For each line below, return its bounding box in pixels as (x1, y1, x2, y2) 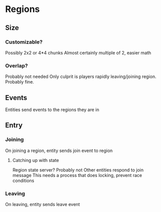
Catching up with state (12, 157, 59, 163)
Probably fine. (5, 79, 34, 85)
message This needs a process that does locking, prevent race (12, 172, 142, 178)
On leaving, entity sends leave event (5, 201, 80, 207)
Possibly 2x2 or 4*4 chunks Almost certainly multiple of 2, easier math (5, 49, 151, 55)
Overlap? (5, 62, 28, 69)
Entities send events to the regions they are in (5, 106, 99, 112)
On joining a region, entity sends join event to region (5, 147, 113, 153)
